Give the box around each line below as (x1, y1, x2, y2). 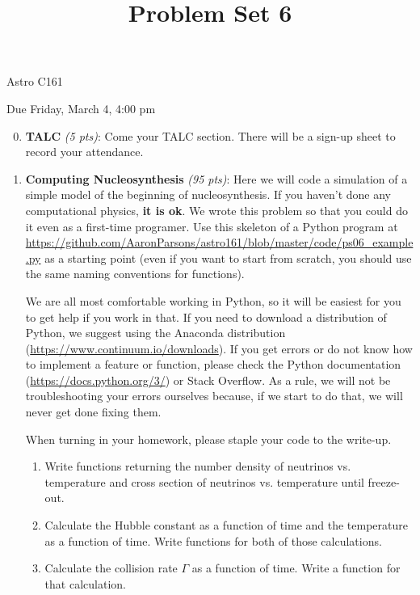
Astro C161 (6, 73, 63, 90)
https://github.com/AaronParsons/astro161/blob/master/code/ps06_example (25, 234, 414, 251)
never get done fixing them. (25, 403, 162, 420)
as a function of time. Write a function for (191, 559, 401, 576)
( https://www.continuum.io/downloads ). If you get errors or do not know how (25, 340, 413, 357)
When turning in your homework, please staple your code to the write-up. (25, 430, 392, 447)
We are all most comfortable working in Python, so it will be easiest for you (25, 292, 401, 309)
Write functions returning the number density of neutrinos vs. (44, 458, 351, 475)
